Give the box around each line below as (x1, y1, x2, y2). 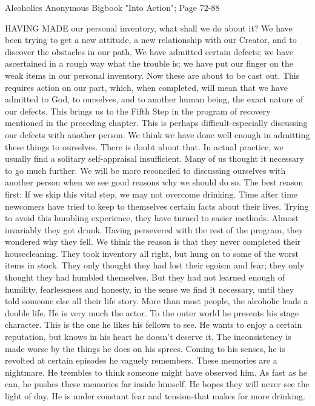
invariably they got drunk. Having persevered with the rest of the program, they (5, 223, 303, 236)
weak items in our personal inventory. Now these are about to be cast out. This (5, 68, 300, 81)
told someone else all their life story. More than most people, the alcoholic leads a (5, 295, 308, 307)
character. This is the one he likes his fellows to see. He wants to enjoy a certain (5, 318, 302, 331)
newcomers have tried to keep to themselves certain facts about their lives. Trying (5, 199, 309, 212)
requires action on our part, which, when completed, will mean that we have (5, 81, 288, 93)
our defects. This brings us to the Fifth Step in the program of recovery (5, 104, 271, 117)
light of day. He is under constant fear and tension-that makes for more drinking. (5, 390, 305, 402)
